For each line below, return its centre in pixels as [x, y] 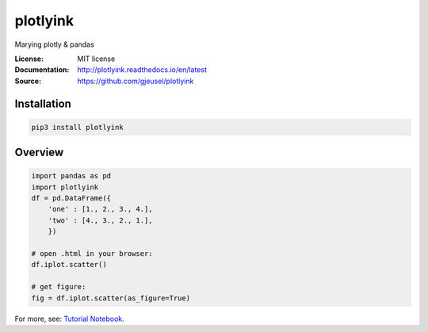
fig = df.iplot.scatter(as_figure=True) [111, 298]
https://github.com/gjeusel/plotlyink [136, 81]
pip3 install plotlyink [78, 127]
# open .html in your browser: [92, 254]
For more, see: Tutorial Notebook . [69, 319]
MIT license [96, 59]
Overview [39, 153]
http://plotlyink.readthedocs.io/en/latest [142, 70]
